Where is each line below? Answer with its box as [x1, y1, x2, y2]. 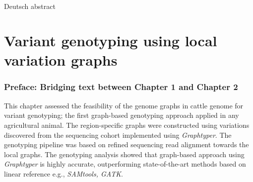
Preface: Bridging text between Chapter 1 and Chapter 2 [4, 81, 238, 93]
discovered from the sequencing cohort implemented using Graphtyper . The [4, 129, 232, 140]
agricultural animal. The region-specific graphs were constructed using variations [4, 119, 250, 130]
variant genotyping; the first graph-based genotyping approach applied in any [4, 110, 239, 120]
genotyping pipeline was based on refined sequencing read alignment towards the [4, 139, 249, 150]
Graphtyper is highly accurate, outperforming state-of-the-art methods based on [4, 159, 246, 169]
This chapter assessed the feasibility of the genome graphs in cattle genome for [4, 100, 244, 110]
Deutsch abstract [4, 1, 56, 11]
